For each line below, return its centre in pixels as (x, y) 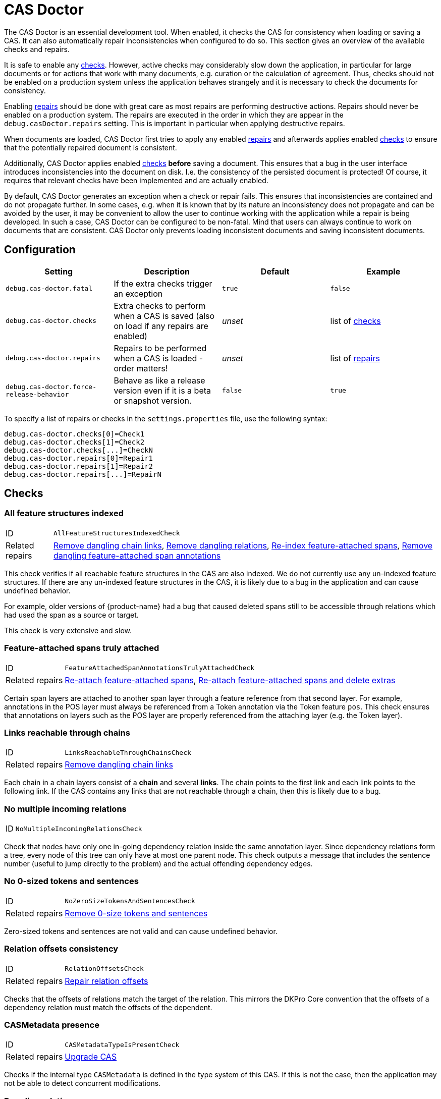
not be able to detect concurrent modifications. (82, 1083)
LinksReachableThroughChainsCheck (128, 752)
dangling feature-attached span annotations (137, 555)
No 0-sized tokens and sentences (71, 881)
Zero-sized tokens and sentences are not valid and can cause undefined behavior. (141, 931)
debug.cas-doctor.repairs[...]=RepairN (83, 474)
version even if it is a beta (162, 390)
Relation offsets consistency (61, 949)
